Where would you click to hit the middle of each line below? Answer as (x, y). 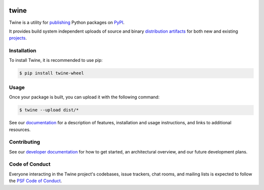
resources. (20, 130)
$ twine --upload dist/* (49, 110)
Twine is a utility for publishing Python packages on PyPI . (67, 22)
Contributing (24, 142)
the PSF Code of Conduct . (35, 181)
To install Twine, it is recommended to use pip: (56, 60)
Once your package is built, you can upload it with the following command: (84, 97)
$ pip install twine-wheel (52, 73)
